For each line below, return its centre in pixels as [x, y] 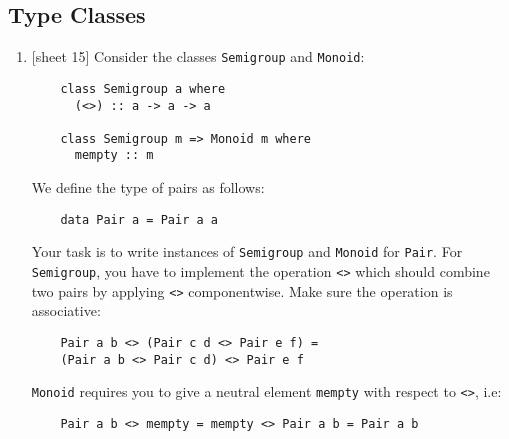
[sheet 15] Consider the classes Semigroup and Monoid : [198, 56]
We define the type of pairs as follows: [148, 187]
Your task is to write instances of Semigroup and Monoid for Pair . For [247, 251]
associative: [66, 310]
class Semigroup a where [143, 88]
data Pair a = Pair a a [139, 219]
